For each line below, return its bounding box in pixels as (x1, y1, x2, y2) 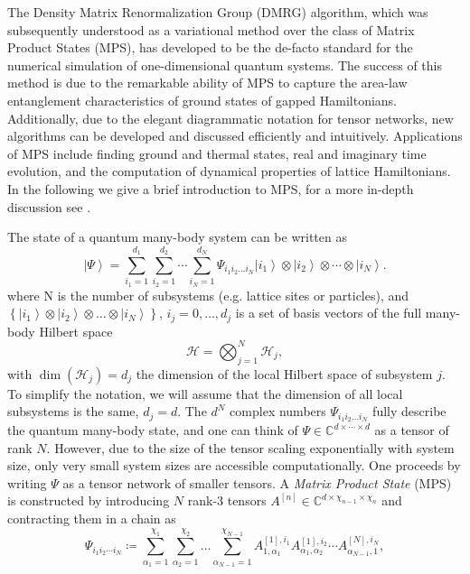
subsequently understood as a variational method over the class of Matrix (7, 20, 415, 39)
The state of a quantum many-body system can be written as (7, 227, 347, 246)
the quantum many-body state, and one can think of (7, 421, 298, 440)
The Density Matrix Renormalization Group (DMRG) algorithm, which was (7, 3, 428, 21)
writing (7, 473, 47, 492)
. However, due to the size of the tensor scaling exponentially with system (46, 438, 455, 457)
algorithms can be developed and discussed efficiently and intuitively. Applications (7, 126, 463, 145)
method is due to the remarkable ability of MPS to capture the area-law (7, 73, 408, 92)
